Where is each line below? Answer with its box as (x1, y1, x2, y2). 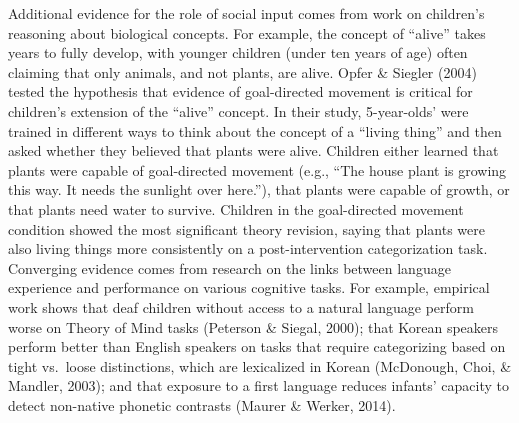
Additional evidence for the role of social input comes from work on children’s (8, 3, 485, 23)
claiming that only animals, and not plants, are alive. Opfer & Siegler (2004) (8, 61, 477, 82)
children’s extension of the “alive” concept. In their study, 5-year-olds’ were (8, 100, 469, 121)
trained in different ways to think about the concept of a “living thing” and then (8, 120, 502, 141)
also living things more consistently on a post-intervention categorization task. (8, 238, 488, 259)
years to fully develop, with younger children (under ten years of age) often (8, 42, 468, 63)
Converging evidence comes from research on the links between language (8, 257, 451, 278)
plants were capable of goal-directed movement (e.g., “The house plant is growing (8, 159, 507, 180)
